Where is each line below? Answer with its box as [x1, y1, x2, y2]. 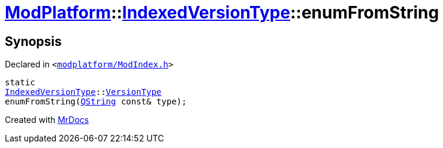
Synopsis [5, 33, 62, 49]
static [5, 78, 35, 88]
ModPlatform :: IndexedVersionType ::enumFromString [5, 2, 439, 23]
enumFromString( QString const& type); [5, 97, 187, 107]
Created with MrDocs [5, 115, 89, 125]
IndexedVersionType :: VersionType [5, 87, 162, 97]
